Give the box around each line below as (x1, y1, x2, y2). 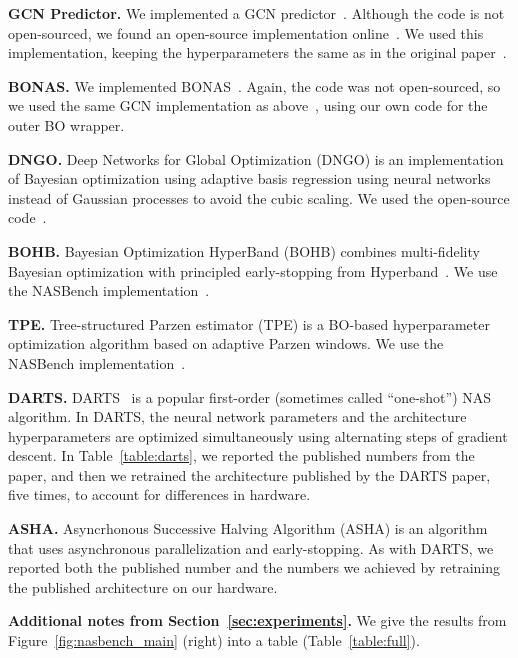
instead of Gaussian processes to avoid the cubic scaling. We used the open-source (8, 187, 510, 208)
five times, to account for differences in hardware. (8, 484, 311, 505)
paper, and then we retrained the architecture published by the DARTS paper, (8, 464, 491, 485)
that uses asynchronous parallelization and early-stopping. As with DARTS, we (8, 537, 494, 558)
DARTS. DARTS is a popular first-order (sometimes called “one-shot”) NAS (8, 386, 492, 407)
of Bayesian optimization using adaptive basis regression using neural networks (8, 168, 491, 189)
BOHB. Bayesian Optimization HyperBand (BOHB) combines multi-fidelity (8, 240, 480, 261)
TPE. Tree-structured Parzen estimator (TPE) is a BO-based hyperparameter (8, 313, 490, 334)
